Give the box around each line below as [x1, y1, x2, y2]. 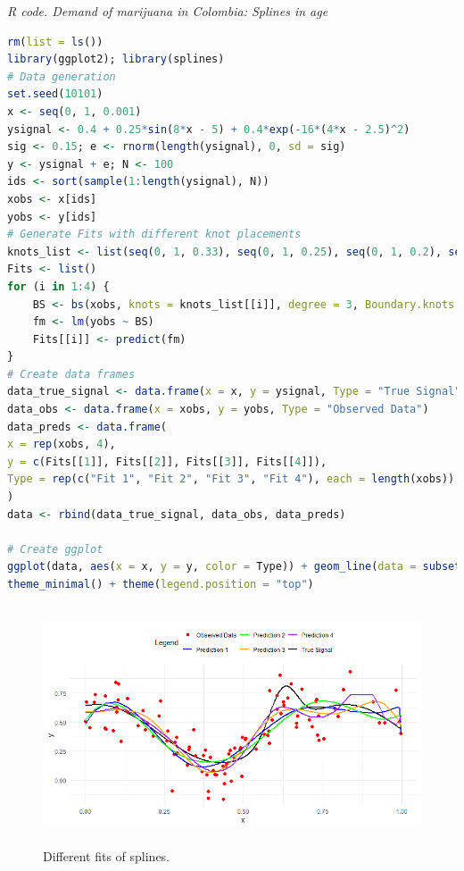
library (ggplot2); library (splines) [7, 53, 225, 66]
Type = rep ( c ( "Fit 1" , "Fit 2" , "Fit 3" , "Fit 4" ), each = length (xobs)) [7, 473, 455, 486]
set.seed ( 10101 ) [7, 88, 104, 101]
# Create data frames [7, 367, 136, 381]
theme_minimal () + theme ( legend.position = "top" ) [7, 578, 314, 590]
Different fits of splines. [43, 846, 170, 865]
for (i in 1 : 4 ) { [7, 280, 110, 293]
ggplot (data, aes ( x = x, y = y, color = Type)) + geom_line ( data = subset [7, 560, 461, 574]
